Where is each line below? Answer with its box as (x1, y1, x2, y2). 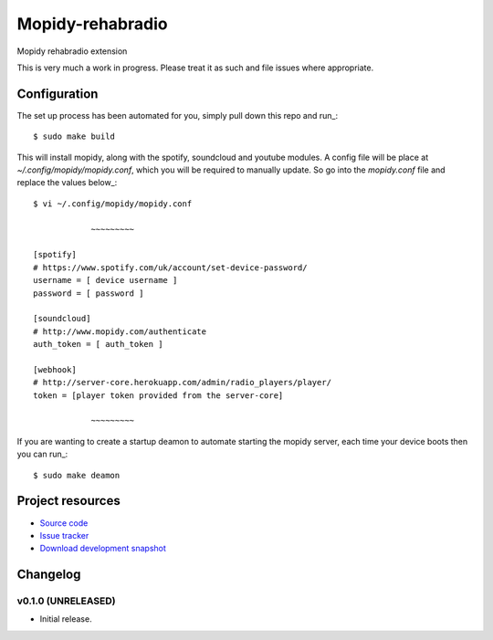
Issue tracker (39, 530, 89, 540)
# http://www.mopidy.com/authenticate (33, 326, 207, 337)
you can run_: (16, 448, 68, 460)
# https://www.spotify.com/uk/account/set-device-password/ (33, 262, 308, 273)
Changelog (16, 567, 81, 582)
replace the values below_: (16, 177, 118, 188)
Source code (39, 517, 89, 529)
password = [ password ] (33, 288, 144, 299)
